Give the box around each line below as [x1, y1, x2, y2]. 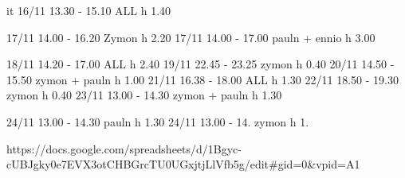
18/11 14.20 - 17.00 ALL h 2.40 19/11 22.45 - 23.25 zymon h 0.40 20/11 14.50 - [6, 56, 395, 72]
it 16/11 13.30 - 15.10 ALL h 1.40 [6, 2, 171, 18]
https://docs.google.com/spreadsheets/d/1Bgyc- [6, 140, 242, 157]
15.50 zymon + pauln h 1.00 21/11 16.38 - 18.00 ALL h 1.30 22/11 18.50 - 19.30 [6, 71, 399, 87]
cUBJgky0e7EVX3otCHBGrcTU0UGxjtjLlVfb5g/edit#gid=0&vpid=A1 [6, 156, 360, 172]
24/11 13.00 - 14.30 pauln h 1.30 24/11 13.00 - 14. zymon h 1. [6, 113, 309, 130]
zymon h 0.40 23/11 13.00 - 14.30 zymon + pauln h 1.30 [6, 87, 282, 103]
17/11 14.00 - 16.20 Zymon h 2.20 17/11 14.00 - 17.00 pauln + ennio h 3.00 [6, 29, 376, 45]
